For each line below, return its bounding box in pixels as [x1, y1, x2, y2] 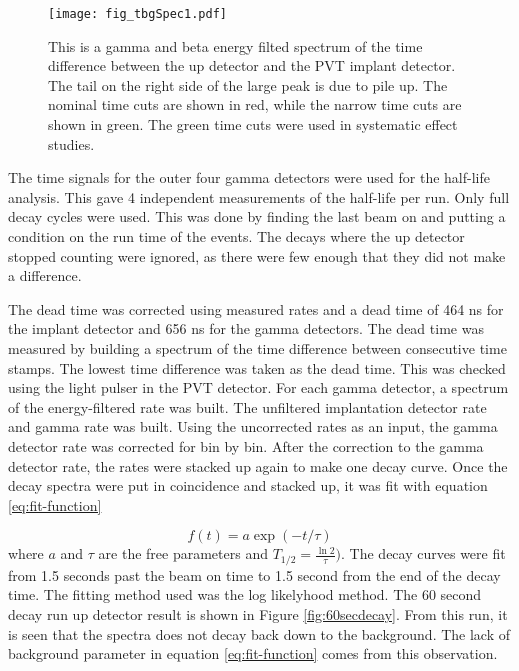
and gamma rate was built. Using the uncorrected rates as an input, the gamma [8, 416, 498, 437]
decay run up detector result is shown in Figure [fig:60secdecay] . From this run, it [8, 603, 508, 624]
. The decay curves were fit [341, 543, 506, 564]
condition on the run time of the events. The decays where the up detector [8, 226, 465, 246]
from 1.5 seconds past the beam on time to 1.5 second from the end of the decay [8, 564, 501, 585]
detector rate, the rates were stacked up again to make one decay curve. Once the [8, 455, 508, 476]
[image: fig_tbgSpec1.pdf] [48, 7, 227, 21]
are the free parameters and [98, 543, 268, 564]
